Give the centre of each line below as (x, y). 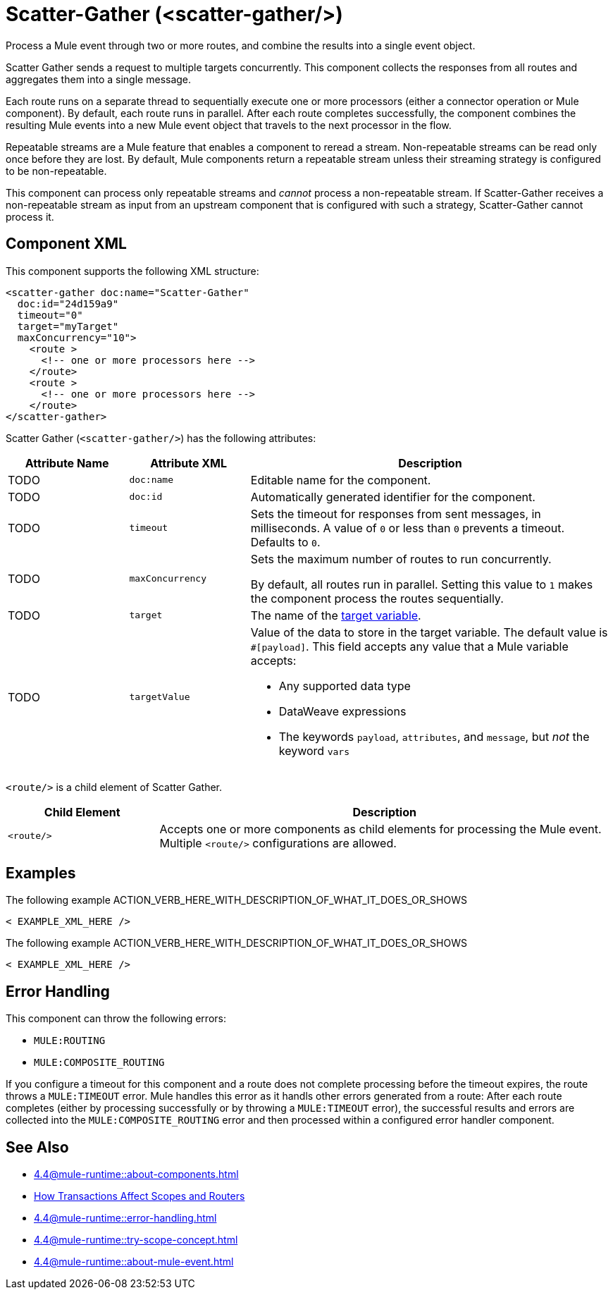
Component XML (66, 244)
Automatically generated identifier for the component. (393, 497)
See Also (37, 1147)
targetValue (160, 697)
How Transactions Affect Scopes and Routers (140, 1196)
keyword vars (314, 750)
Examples (41, 873)
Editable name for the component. (341, 480)
